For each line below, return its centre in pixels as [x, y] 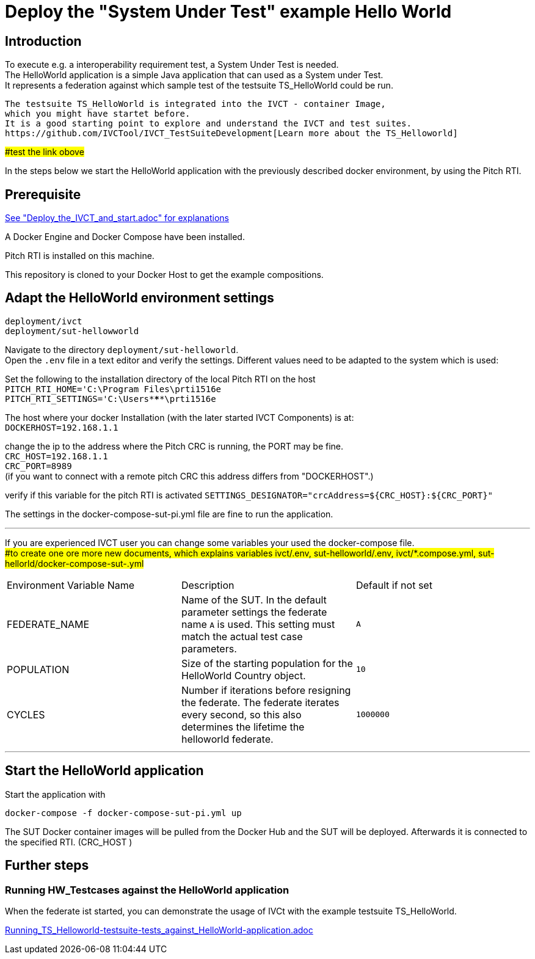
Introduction [43, 41]
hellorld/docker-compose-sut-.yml [75, 563]
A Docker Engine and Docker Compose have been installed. [125, 237]
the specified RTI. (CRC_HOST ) [69, 842]
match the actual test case [242, 636]
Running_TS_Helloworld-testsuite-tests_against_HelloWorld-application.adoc [159, 930]
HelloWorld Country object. [243, 675]
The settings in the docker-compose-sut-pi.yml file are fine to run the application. [169, 514]
